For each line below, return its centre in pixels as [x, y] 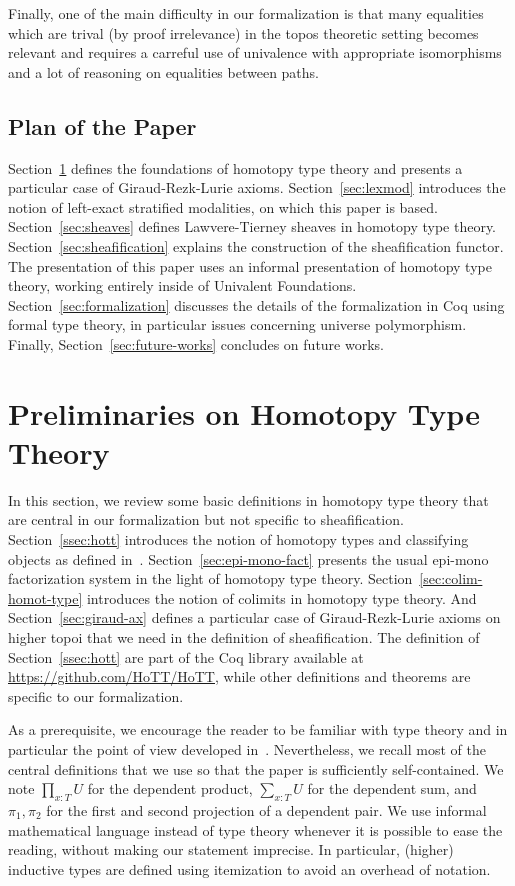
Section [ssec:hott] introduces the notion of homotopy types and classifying [238, 539]
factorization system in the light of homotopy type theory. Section [210, 578]
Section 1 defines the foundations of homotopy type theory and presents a [235, 167]
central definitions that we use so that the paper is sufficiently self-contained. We [256, 768]
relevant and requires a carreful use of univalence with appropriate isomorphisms [255, 52]
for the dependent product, [170, 788]
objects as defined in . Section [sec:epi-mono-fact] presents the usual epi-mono [248, 558]
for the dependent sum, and [392, 788]
